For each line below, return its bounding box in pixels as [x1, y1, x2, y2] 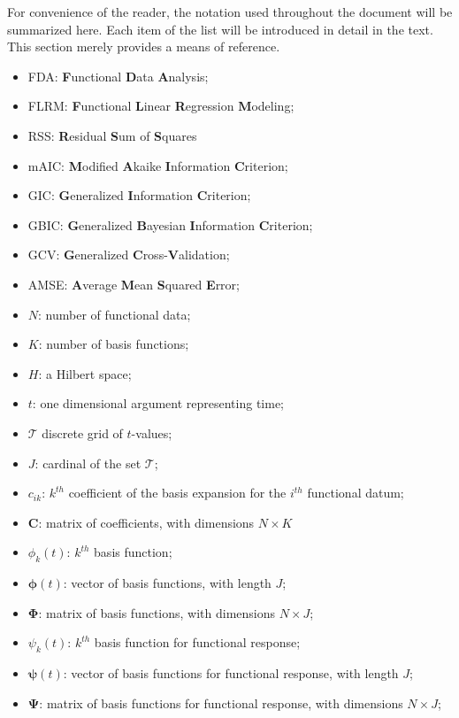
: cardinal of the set [34, 453, 142, 472]
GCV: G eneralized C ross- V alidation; [27, 245, 230, 264]
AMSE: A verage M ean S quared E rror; [27, 274, 240, 293]
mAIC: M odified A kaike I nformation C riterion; [27, 156, 288, 174]
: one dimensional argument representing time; [32, 394, 285, 413]
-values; [131, 423, 172, 442]
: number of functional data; [38, 305, 191, 323]
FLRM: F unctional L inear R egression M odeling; [27, 97, 295, 115]
